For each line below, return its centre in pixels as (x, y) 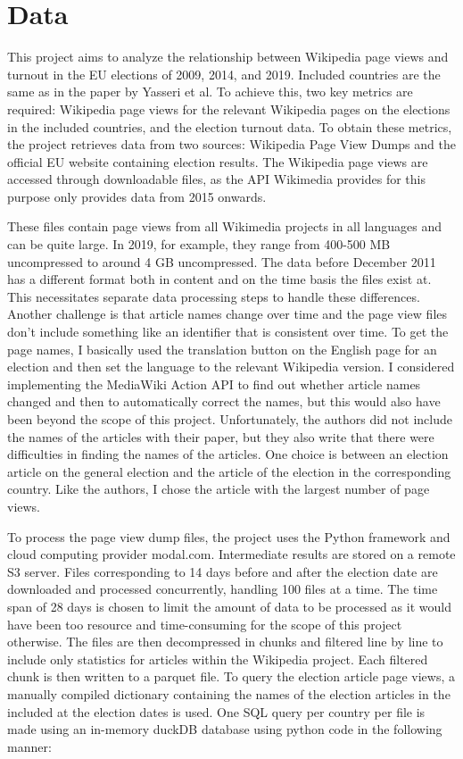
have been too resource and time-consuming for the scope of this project (205, 624)
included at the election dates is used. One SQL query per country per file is (216, 711)
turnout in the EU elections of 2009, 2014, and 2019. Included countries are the (224, 74)
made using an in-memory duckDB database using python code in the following (225, 729)
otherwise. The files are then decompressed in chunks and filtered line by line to (225, 642)
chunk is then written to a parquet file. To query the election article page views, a (231, 676)
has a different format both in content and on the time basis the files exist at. (219, 279)
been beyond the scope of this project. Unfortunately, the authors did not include (230, 419)
